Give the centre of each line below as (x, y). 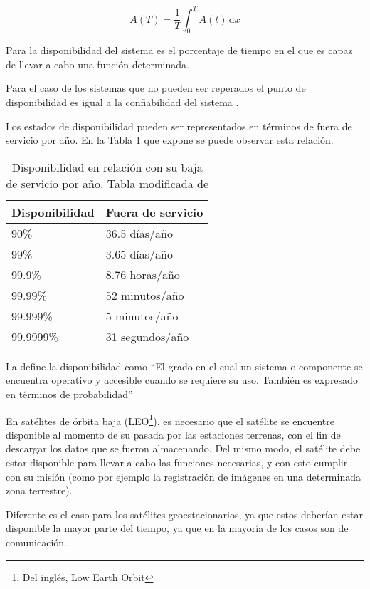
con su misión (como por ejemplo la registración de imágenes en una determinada (183, 476)
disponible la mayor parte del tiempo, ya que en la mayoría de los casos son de (177, 528)
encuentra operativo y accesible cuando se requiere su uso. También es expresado (182, 380)
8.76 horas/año (143, 274)
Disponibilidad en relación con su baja (107, 167)
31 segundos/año (147, 336)
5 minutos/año (142, 316)
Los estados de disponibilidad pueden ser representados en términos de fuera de (179, 126)
